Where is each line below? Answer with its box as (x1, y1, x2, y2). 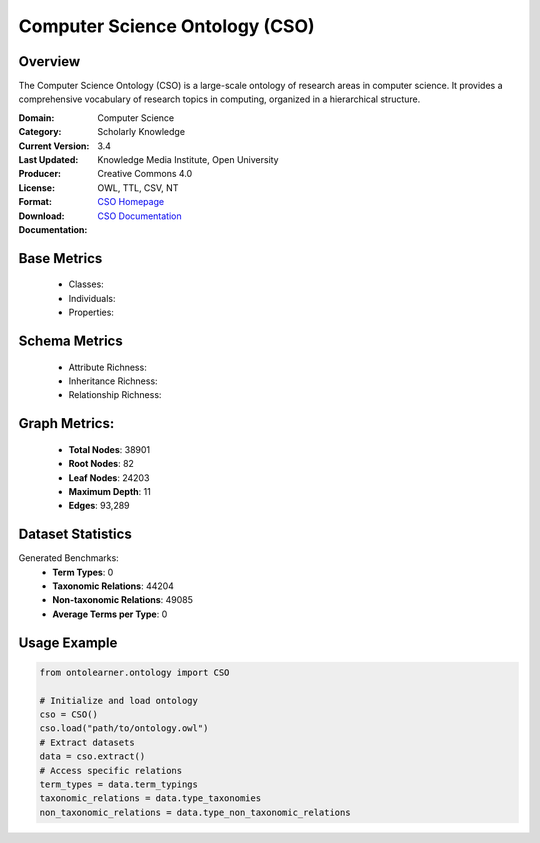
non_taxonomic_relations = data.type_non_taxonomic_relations (39, 806, 351, 818)
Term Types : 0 (52, 566, 114, 578)
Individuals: (68, 292, 116, 304)
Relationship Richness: (68, 389, 162, 401)
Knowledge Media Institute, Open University (97, 154, 279, 166)
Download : (18, 210, 65, 222)
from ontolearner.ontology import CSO (39, 666, 230, 678)
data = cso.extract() (39, 751, 146, 762)
